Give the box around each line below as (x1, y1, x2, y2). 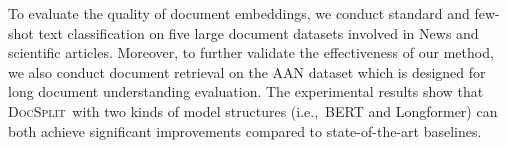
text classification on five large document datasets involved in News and (38, 22, 479, 43)
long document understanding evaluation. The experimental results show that (8, 81, 484, 102)
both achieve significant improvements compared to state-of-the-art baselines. (8, 120, 482, 141)
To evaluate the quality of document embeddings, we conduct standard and (8, 3, 470, 23)
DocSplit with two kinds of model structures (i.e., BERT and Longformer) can (8, 100, 498, 121)
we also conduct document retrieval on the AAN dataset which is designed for (8, 61, 486, 82)
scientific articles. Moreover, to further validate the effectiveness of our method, (8, 42, 494, 63)
